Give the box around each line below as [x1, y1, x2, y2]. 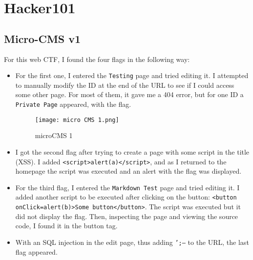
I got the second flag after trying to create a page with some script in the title [15, 146, 250, 157]
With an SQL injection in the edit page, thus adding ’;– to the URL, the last [15, 237, 249, 247]
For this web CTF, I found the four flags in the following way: [4, 54, 190, 64]
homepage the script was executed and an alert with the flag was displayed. [15, 166, 242, 176]
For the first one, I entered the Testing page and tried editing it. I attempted [15, 70, 249, 80]
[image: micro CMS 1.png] [35, 116, 119, 123]
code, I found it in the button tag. [15, 220, 118, 231]
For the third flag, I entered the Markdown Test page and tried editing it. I [15, 182, 240, 192]
